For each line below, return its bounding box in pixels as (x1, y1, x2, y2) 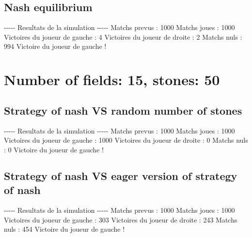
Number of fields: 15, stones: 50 (4, 70, 220, 89)
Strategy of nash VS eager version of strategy (4, 168, 237, 183)
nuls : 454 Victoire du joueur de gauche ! (4, 224, 125, 234)
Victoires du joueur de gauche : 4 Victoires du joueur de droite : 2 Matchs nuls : (4, 31, 242, 42)
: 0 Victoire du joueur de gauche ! (4, 144, 104, 154)
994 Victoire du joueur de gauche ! (4, 41, 107, 51)
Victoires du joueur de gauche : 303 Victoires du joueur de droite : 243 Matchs (4, 214, 237, 224)
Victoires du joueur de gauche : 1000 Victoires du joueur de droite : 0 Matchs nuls (4, 135, 248, 145)
